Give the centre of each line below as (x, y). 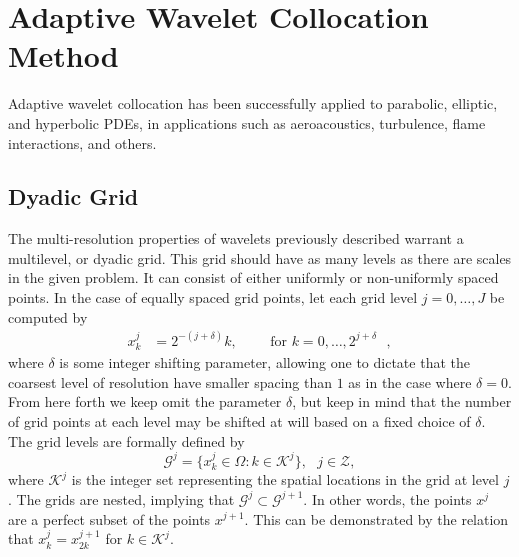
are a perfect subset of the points (109, 518)
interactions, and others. (82, 142)
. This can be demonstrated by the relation (376, 518)
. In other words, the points (387, 498)
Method (63, 55)
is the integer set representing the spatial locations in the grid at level (285, 479)
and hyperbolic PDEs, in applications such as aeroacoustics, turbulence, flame (247, 122)
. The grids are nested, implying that (121, 498)
